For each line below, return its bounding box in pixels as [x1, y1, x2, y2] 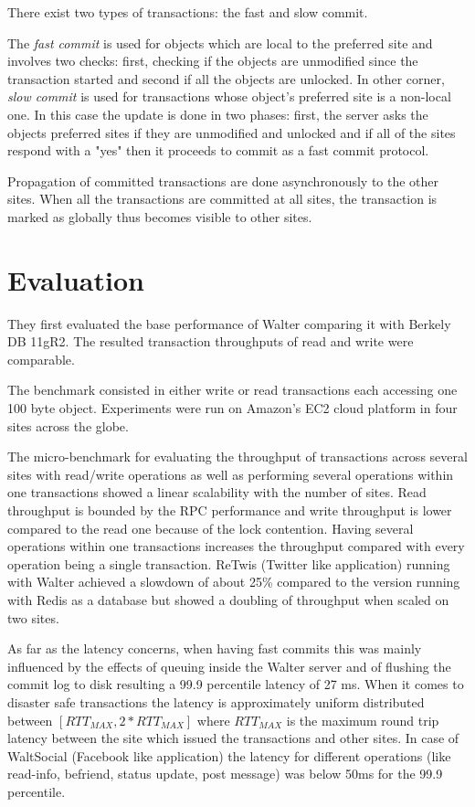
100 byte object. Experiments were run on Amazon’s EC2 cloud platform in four [7, 398, 458, 418]
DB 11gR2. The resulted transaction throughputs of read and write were [7, 332, 414, 351]
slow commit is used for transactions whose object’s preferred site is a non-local [7, 87, 451, 106]
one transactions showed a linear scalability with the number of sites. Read [7, 483, 427, 502]
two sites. [7, 608, 59, 627]
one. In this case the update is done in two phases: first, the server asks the [7, 104, 428, 123]
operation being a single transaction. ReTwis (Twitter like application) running [7, 554, 450, 573]
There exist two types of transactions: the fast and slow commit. [7, 3, 368, 21]
